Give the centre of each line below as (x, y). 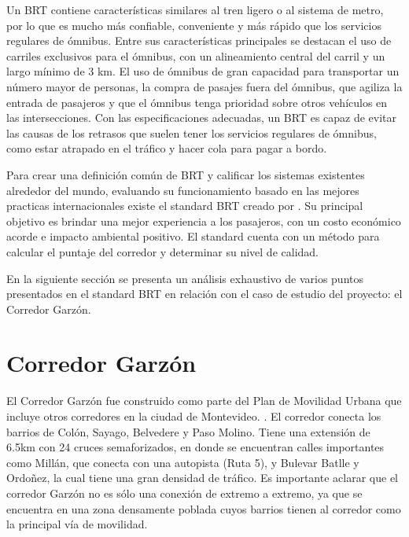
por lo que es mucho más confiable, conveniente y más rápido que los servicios (194, 25)
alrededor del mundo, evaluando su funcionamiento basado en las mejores (183, 190)
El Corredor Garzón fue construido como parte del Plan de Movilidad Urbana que (204, 401)
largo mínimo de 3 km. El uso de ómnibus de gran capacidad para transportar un (203, 71)
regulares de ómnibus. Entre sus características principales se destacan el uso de (199, 40)
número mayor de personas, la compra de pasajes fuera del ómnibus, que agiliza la (204, 86)
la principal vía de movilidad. (77, 524)
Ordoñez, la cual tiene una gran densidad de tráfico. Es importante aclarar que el (202, 478)
